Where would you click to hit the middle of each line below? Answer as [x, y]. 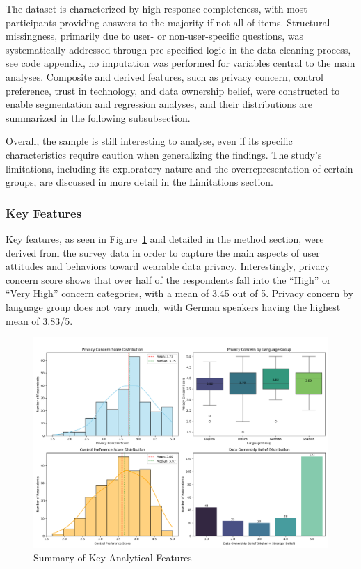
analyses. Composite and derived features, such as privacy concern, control [165, 76]
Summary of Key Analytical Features [113, 558]
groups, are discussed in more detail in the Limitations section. [139, 182]
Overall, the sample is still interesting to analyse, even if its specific [149, 141]
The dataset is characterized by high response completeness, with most [157, 8]
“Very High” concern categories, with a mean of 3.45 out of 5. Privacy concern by [179, 293]
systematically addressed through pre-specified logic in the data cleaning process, [178, 49]
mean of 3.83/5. [39, 320]
